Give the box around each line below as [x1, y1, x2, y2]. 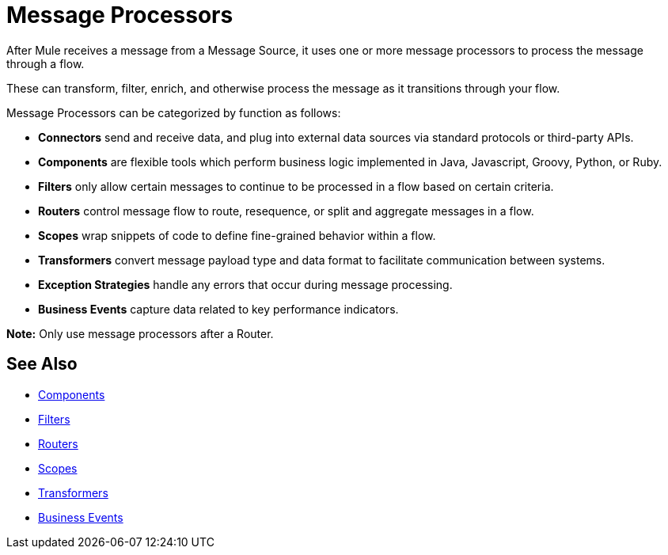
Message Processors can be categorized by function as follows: [6, 105, 341, 120]
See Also [6, 354, 78, 374]
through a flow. [6, 56, 85, 70]
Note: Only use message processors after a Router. [6, 326, 274, 340]
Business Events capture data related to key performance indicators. [38, 302, 399, 316]
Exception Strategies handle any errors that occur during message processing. [38, 277, 453, 291]
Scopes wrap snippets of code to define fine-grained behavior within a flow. [38, 228, 436, 242]
